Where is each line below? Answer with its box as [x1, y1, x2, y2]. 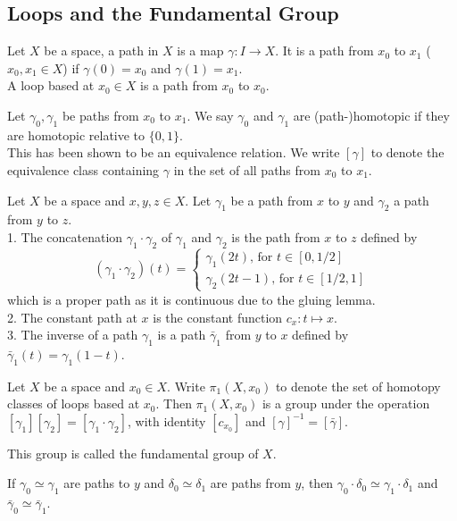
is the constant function [153, 307, 283, 326]
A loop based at [7, 76, 95, 95]
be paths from [62, 105, 139, 124]
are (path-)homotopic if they [293, 105, 450, 124]
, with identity [128, 411, 206, 430]
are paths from [210, 474, 291, 492]
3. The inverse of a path [7, 325, 138, 344]
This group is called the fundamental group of [7, 443, 259, 462]
